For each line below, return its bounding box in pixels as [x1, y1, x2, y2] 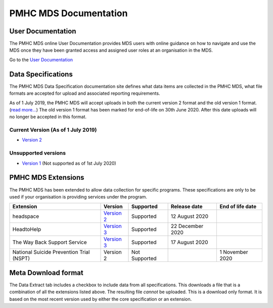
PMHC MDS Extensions [9, 173, 84, 182]
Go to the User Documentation [9, 56, 73, 63]
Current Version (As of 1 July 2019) [9, 127, 97, 134]
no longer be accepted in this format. [9, 114, 87, 120]
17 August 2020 [170, 239, 208, 246]
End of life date [219, 203, 257, 210]
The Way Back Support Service [12, 239, 87, 246]
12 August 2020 [170, 213, 209, 220]
